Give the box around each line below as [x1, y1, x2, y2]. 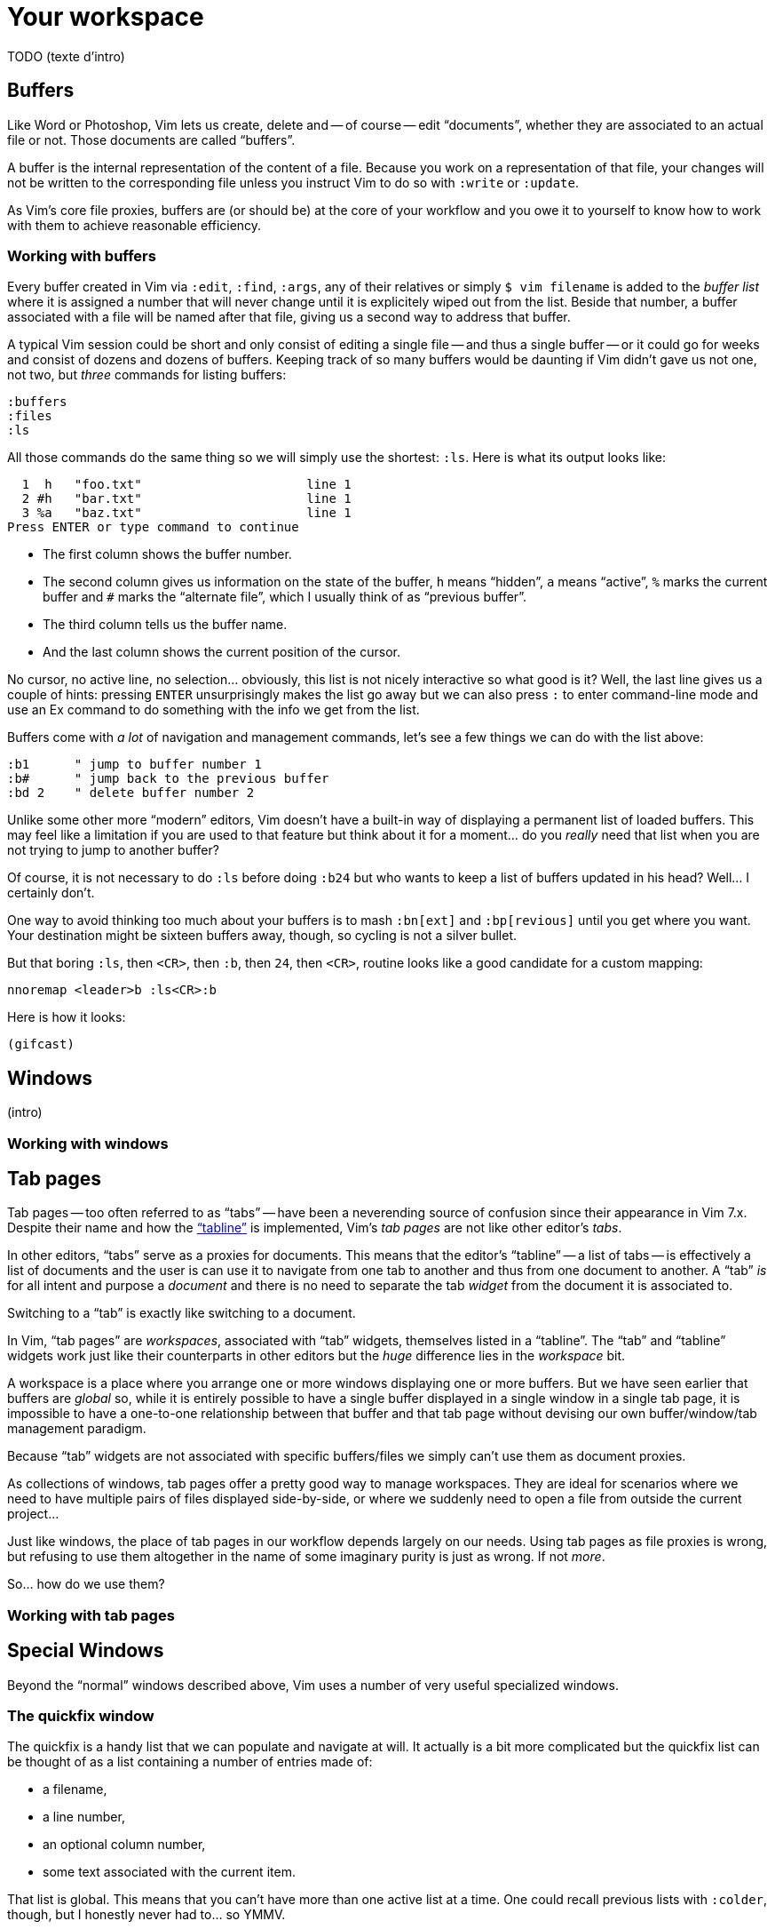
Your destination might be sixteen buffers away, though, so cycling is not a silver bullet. [7, 928, 517, 944]
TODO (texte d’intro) [7, 48, 125, 64]
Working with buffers [7, 246, 156, 265]
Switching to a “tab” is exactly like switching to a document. [7, 1305, 356, 1321]
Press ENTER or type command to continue [7, 520, 299, 535]
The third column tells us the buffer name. [43, 617, 288, 633]
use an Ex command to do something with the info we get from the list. [7, 702, 420, 718]
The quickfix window [7, 1707, 154, 1725]
